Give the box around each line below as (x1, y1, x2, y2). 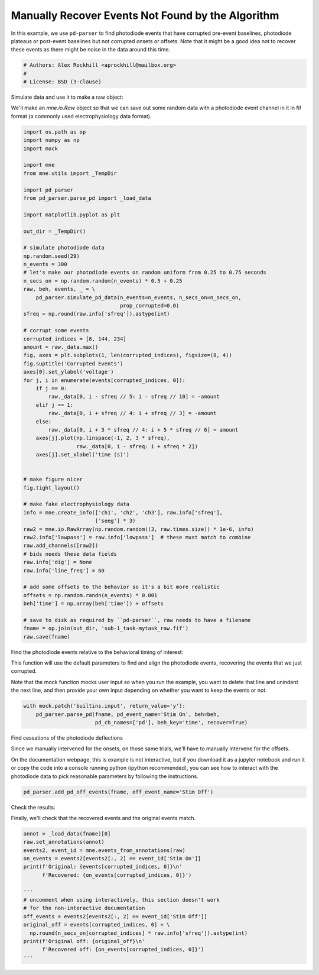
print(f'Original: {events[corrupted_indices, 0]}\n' (23, 863, 183, 870)
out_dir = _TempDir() (23, 228, 86, 235)
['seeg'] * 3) (95, 517, 136, 524)
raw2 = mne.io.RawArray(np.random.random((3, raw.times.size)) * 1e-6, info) (23, 526, 254, 532)
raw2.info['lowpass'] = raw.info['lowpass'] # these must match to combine (23, 534, 251, 540)
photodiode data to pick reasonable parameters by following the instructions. (11, 772, 198, 780)
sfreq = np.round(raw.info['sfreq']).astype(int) (23, 310, 170, 318)
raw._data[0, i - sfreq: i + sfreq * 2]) (76, 443, 198, 449)
